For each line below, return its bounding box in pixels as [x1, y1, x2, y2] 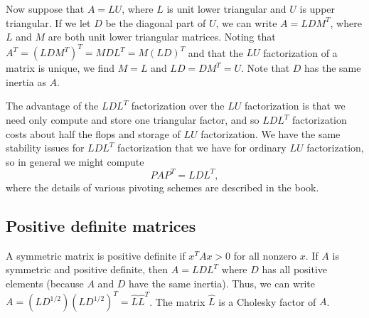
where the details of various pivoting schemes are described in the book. [6, 179, 319, 194]
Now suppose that [6, 1, 85, 16]
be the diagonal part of [105, 15, 206, 30]
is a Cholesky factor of [218, 294, 316, 309]
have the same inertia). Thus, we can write [129, 275, 316, 290]
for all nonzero [233, 248, 297, 263]
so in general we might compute [6, 154, 144, 169]
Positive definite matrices [6, 214, 196, 236]
